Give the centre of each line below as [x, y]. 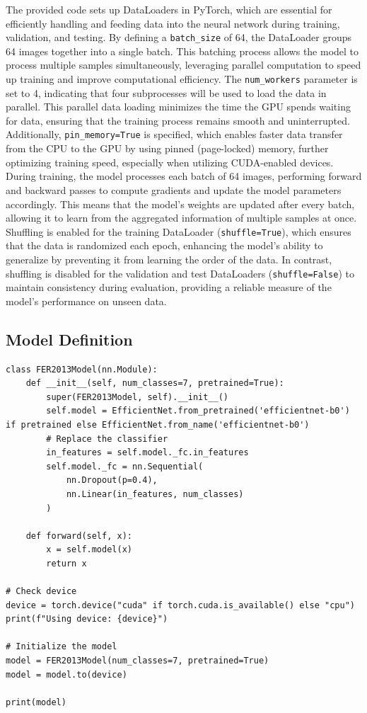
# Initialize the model [62, 647]
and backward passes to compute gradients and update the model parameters [174, 189]
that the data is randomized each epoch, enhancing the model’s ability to [164, 245]
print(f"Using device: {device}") [87, 619]
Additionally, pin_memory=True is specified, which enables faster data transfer [174, 134]
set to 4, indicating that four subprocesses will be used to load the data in [166, 92]
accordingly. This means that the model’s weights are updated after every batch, [180, 204]
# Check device [41, 592]
